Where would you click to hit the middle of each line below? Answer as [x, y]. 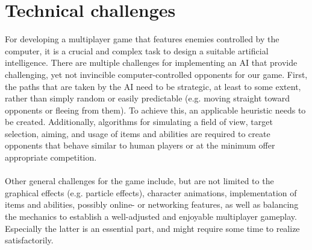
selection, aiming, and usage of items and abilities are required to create [138, 133]
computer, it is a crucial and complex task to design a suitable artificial [137, 50]
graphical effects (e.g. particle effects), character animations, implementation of [151, 192]
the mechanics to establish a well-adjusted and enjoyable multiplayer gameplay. [151, 216]
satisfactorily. [29, 240]
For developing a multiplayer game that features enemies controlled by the [142, 39]
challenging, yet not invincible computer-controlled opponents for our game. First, [156, 74]
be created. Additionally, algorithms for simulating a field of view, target [139, 122]
